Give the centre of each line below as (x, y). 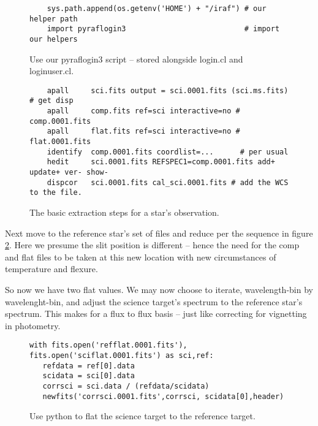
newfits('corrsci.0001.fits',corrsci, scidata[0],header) (163, 396)
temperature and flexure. (51, 269)
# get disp (51, 101)
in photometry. (33, 325)
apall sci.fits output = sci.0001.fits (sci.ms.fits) (168, 90)
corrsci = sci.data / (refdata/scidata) (126, 386)
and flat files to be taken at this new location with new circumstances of (141, 257)
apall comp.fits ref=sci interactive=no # (143, 111)
